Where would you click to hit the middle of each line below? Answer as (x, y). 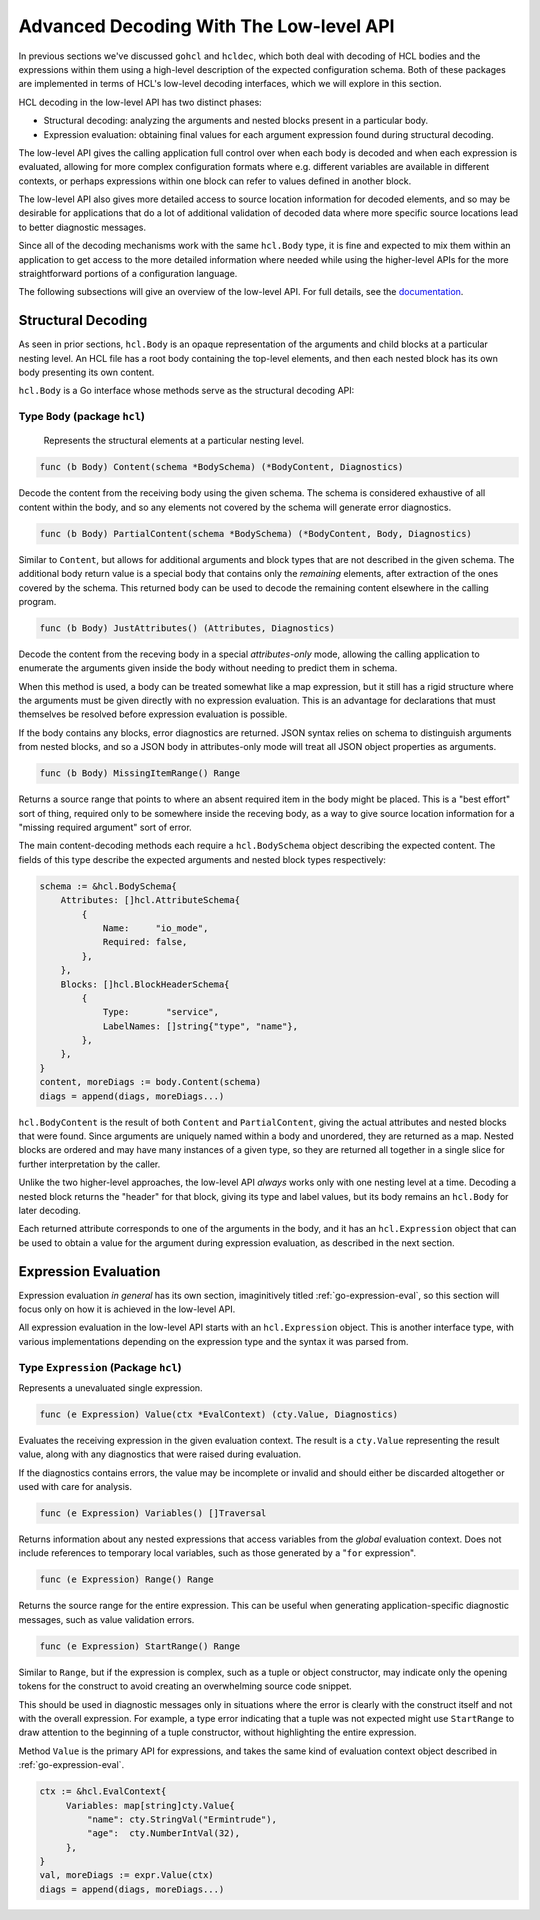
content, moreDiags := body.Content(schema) (150, 1082)
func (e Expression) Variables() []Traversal (153, 1513)
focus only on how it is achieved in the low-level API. (127, 1309)
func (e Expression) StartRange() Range (139, 1646)
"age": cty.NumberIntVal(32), (163, 1833)
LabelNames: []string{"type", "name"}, (200, 1026)
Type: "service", (161, 1012)
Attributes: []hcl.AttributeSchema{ (150, 900)
